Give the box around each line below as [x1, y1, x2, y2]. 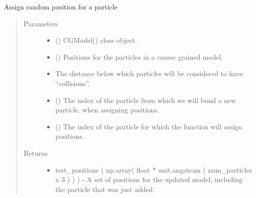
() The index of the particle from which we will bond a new [55, 95, 236, 105]
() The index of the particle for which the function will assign [55, 121, 242, 131]
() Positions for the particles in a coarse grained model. [55, 51, 223, 62]
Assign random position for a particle [4, 1, 118, 11]
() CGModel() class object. [55, 35, 137, 45]
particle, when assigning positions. [55, 104, 159, 115]
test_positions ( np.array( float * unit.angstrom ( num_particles [55, 164, 253, 175]
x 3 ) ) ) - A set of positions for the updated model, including [55, 174, 243, 185]
